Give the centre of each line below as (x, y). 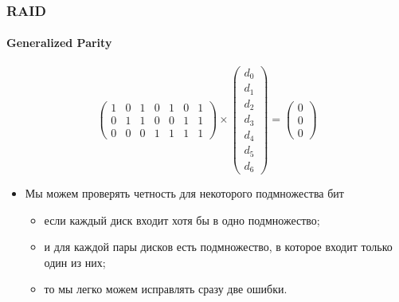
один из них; (75, 262)
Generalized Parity (59, 43)
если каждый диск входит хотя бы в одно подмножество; (182, 220)
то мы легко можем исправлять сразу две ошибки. (166, 289)
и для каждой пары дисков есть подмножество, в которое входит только (218, 247)
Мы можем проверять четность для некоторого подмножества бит (184, 193)
